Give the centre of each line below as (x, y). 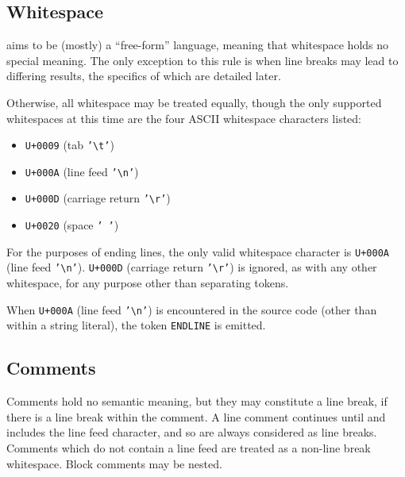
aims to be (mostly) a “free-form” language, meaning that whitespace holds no (198, 45)
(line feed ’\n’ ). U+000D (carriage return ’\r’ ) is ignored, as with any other (192, 267)
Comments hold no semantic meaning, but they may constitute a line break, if (197, 401)
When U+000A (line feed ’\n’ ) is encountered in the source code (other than (192, 309)
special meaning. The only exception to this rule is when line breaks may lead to (202, 60)
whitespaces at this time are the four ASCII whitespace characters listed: (184, 118)
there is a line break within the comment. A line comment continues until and (196, 416)
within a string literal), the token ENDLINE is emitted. (136, 325)
